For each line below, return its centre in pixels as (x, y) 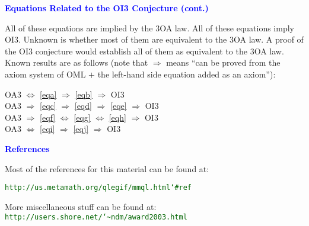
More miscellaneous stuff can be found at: (81, 206)
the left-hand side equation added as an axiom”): (187, 74)
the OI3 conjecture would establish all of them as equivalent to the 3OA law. (144, 51)
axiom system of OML (45, 74)
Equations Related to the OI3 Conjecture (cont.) (107, 8)
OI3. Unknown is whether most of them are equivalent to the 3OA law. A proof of (154, 39)
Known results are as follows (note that (77, 62)
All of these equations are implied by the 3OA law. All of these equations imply (149, 28)
